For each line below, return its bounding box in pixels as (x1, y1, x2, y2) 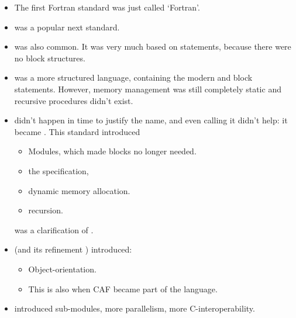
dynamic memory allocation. (28, 184, 130, 196)
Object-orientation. (28, 262, 97, 275)
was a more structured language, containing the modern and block (14, 71, 253, 84)
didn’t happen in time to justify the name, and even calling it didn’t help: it (14, 114, 288, 126)
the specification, (28, 164, 89, 177)
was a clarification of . (14, 223, 94, 236)
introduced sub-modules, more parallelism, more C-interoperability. (14, 302, 255, 314)
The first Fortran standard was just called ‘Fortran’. (14, 1, 200, 13)
